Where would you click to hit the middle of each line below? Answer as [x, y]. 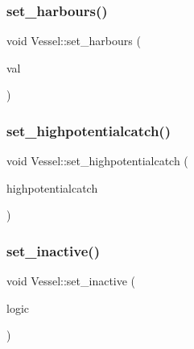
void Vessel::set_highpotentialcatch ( [97, 161]
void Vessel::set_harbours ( [74, 41]
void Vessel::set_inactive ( [71, 281]
